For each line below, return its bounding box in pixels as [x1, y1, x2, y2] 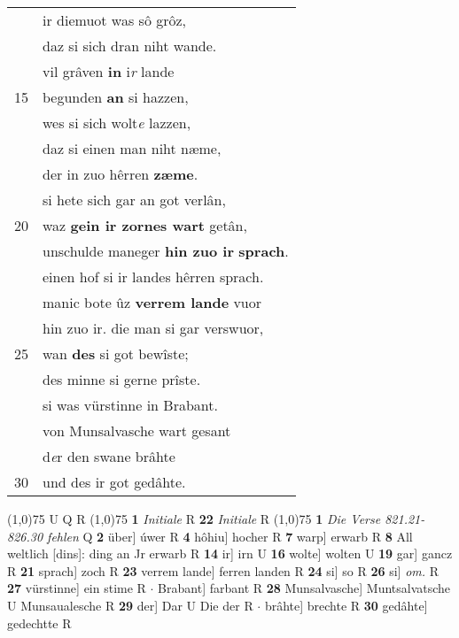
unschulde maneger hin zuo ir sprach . [43, 241, 289, 261]
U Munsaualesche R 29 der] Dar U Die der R [7, 596, 253, 614]
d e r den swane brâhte [43, 446, 175, 466]
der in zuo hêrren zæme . [43, 164, 198, 184]
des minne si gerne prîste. [43, 369, 201, 389]
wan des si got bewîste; [43, 343, 189, 364]
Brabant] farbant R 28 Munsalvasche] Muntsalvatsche [158, 579, 451, 597]
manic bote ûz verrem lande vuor [43, 292, 262, 312]
